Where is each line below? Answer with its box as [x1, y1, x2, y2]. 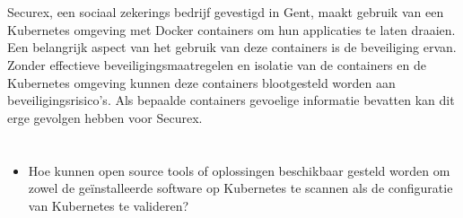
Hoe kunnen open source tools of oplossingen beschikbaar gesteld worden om [28, 161, 450, 179]
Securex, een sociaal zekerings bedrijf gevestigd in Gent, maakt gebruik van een [7, 3, 444, 22]
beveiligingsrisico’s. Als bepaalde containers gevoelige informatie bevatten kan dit [7, 91, 455, 109]
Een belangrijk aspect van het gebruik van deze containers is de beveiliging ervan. [7, 38, 457, 57]
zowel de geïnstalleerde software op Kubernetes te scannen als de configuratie [28, 179, 453, 197]
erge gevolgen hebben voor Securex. [7, 108, 203, 126]
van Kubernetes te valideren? [28, 196, 189, 214]
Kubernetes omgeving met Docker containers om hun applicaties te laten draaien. [7, 20, 456, 39]
